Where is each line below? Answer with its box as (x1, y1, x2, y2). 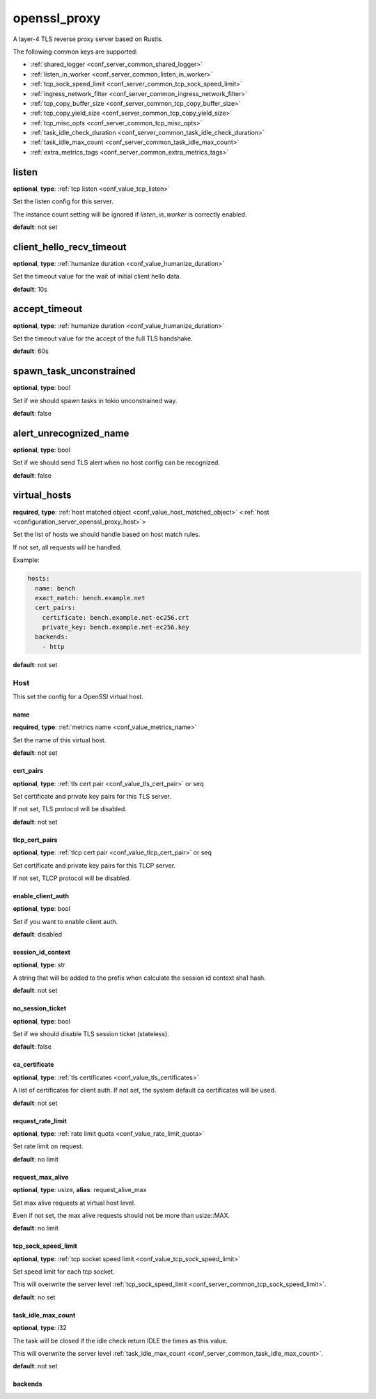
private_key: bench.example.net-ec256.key (42, 623, 189, 632)
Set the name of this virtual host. (13, 735, 107, 744)
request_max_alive (13, 1173, 69, 1181)
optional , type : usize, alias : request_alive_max (13, 1186, 147, 1194)
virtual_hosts (13, 490, 72, 501)
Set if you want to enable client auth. (13, 917, 118, 925)
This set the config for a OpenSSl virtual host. (13, 692, 144, 701)
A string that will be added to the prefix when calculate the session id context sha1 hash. (13, 974, 266, 982)
